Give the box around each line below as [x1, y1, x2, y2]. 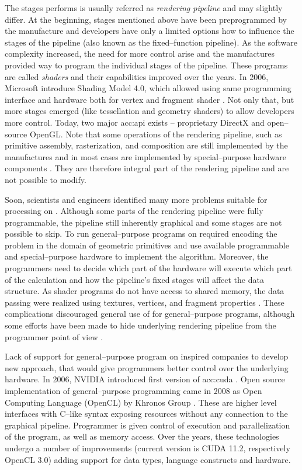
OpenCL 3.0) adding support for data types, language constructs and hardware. [5, 453, 291, 465]
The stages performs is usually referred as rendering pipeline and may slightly [5, 2, 283, 13]
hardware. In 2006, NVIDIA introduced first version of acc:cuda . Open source [5, 373, 285, 385]
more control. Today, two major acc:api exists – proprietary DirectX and [5, 116, 265, 128]
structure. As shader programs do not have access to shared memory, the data [5, 285, 284, 297]
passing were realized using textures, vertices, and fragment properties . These [5, 296, 284, 308]
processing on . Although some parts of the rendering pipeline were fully [5, 205, 263, 217]
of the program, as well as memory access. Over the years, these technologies [5, 430, 279, 443]
